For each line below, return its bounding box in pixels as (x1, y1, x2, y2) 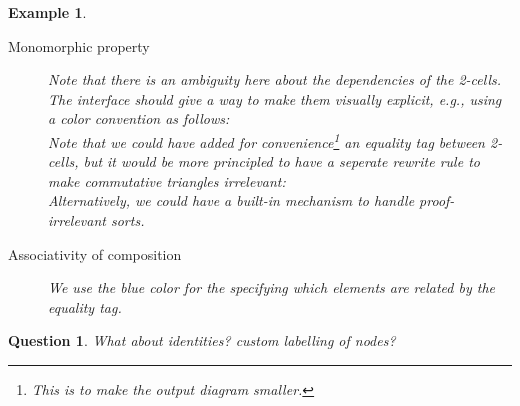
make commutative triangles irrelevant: (48, 170, 286, 191)
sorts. (110, 210, 145, 230)
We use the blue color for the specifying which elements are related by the (48, 277, 495, 298)
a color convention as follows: (48, 108, 230, 129)
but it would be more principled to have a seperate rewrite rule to (83, 151, 480, 172)
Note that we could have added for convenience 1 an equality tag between (48, 128, 485, 152)
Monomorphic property (8, 35, 150, 56)
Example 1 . (8, 2, 87, 22)
